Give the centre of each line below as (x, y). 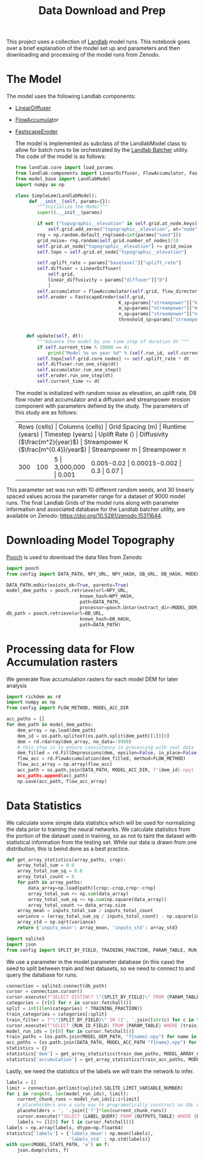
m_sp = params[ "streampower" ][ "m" (159, 308)
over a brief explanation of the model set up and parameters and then (93, 48)
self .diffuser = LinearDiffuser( (80, 269)
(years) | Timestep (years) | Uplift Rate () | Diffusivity (93, 434)
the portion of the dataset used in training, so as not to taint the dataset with (101, 835)
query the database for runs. (42, 975)
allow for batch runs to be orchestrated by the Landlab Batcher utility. (102, 150)
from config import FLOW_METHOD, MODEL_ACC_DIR (68, 708)
